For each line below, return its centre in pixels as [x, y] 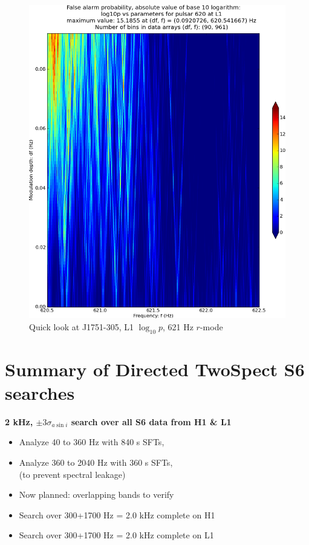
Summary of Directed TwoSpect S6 [155, 369]
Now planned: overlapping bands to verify [96, 494]
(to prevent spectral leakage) [72, 474]
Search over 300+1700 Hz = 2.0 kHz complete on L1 [116, 535]
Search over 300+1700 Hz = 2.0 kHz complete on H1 [117, 514]
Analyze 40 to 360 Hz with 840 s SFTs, [92, 442]
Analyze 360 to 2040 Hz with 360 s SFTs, [96, 462]
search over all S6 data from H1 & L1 [151, 421]
